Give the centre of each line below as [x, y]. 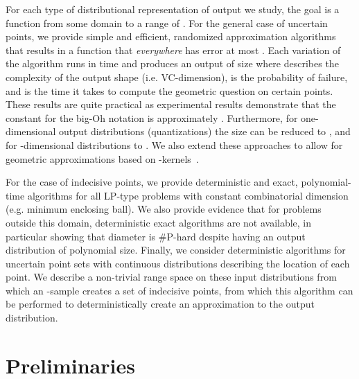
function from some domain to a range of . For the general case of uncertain [167, 23]
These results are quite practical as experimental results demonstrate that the [171, 104]
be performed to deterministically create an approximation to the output [160, 304]
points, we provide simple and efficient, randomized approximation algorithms [171, 36]
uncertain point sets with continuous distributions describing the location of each [178, 263]
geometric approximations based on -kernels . [102, 158]
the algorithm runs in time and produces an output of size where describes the [172, 63]
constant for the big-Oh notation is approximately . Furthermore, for [152, 117]
